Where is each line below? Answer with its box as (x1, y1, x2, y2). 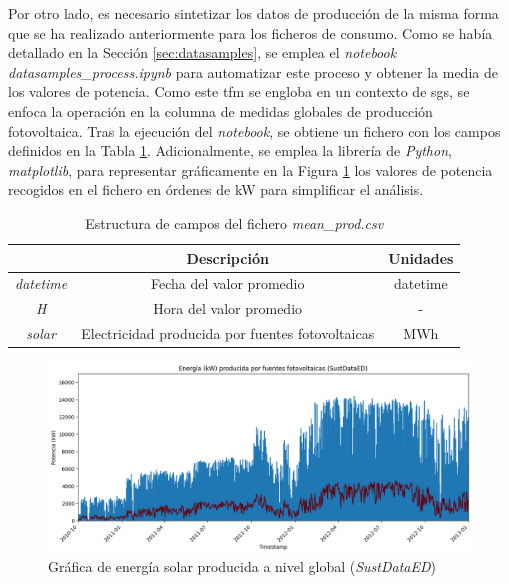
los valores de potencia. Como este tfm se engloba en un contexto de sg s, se (8, 81, 470, 102)
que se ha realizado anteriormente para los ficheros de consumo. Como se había (8, 22, 493, 43)
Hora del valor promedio (153, 298, 303, 319)
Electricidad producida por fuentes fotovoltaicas (81, 323, 375, 344)
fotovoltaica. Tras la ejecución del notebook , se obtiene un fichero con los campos (8, 120, 501, 141)
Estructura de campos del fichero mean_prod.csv (85, 212, 384, 233)
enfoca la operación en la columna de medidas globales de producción (8, 100, 433, 121)
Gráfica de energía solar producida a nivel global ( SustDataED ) (48, 556, 436, 577)
